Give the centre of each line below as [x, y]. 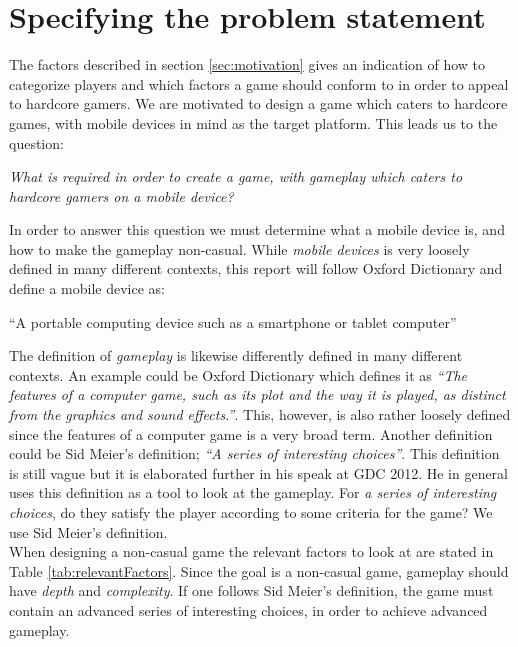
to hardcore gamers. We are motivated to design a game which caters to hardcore [258, 103]
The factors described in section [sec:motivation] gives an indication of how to [247, 64]
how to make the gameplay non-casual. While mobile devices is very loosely [239, 248]
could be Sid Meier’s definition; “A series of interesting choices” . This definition [254, 453]
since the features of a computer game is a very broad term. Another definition [251, 433]
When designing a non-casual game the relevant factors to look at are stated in [251, 551]
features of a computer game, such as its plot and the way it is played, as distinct [257, 394]
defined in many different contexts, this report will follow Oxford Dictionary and [256, 268]
